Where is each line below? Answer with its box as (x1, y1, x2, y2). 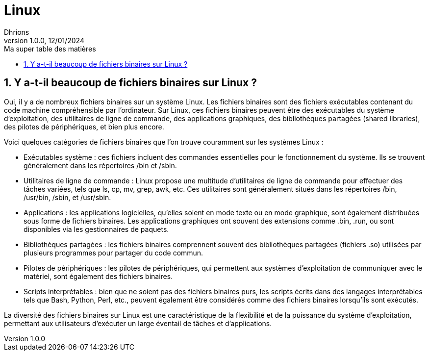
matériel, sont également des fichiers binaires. (24, 272, 173, 280)
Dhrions (4, 27, 29, 36)
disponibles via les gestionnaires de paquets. (24, 225, 169, 233)
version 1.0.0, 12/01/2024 (4, 36, 84, 45)
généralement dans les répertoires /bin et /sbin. (24, 161, 177, 170)
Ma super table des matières (4, 44, 96, 53)
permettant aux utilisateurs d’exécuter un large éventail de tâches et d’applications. (4, 319, 272, 328)
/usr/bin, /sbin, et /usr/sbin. (24, 193, 111, 202)
